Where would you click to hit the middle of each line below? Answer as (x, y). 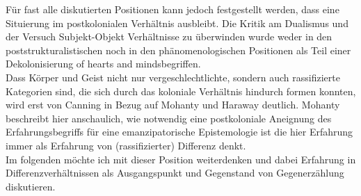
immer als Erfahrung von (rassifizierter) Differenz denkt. (126, 145)
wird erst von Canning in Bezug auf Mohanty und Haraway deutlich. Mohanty (173, 105)
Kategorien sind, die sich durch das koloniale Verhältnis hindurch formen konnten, (181, 91)
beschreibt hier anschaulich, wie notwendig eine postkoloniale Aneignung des (169, 118)
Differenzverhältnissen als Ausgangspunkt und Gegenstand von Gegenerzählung (175, 173)
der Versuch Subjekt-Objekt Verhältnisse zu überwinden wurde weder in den (169, 36)
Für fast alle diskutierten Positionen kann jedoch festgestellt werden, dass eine (173, 9)
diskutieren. (31, 186)
